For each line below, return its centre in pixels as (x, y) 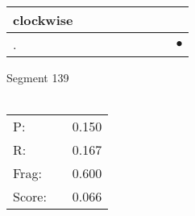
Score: (30, 197)
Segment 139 (38, 77)
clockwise (43, 20)
